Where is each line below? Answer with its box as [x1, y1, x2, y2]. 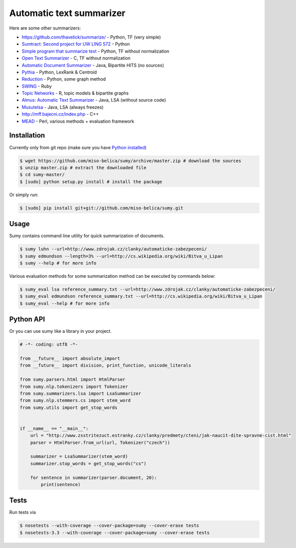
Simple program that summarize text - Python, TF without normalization [21, 48, 169, 54]
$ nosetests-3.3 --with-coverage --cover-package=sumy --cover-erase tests [19, 529, 210, 535]
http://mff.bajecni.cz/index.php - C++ [21, 111, 99, 117]
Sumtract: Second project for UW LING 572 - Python [21, 41, 130, 47]
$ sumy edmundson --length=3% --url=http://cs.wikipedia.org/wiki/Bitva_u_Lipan [19, 253, 223, 259]
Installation [9, 131, 45, 140]
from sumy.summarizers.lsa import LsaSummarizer [19, 390, 141, 396]
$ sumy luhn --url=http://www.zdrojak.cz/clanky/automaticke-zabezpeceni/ [19, 246, 207, 252]
